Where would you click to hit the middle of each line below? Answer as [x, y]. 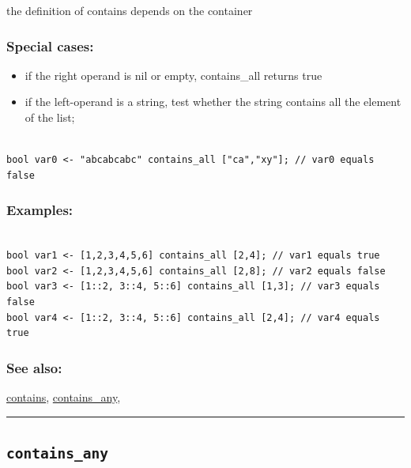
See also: [34, 367]
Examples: [40, 210]
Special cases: [50, 45]
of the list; [50, 117]
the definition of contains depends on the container [130, 10]
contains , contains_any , [64, 396]
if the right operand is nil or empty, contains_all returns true [173, 75]
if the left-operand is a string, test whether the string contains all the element [213, 102]
